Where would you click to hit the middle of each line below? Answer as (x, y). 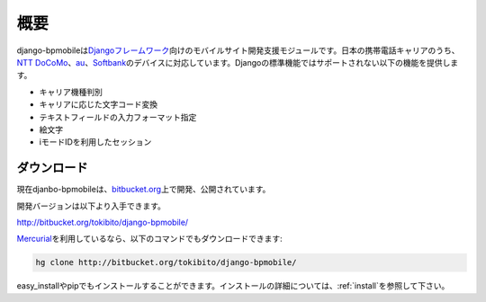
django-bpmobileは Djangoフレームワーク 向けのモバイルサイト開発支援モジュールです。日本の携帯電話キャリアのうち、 (238, 50)
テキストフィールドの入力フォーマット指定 (118, 117)
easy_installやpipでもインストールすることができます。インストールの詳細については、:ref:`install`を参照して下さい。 (233, 286)
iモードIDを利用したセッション (95, 142)
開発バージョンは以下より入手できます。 (91, 206)
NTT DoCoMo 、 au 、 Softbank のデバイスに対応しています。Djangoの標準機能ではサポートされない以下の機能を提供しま (238, 62)
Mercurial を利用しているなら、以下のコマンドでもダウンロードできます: (149, 239)
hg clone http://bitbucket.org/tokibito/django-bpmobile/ (166, 262)
